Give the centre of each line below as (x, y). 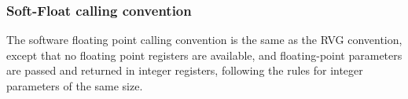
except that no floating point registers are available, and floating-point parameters (204, 55)
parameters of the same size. (75, 86)
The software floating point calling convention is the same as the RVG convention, (204, 40)
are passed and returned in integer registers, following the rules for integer (185, 70)
